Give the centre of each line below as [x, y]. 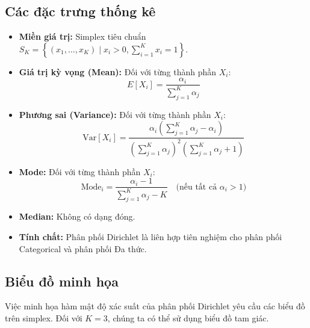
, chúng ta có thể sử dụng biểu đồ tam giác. [188, 317]
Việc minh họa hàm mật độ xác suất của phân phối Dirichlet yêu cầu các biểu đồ [155, 306]
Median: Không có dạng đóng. [77, 216]
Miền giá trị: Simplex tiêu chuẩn [82, 36]
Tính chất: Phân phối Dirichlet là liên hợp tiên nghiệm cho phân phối [150, 236]
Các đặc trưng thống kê [80, 11]
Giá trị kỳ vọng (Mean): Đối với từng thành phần [118, 71]
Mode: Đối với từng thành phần [80, 171]
